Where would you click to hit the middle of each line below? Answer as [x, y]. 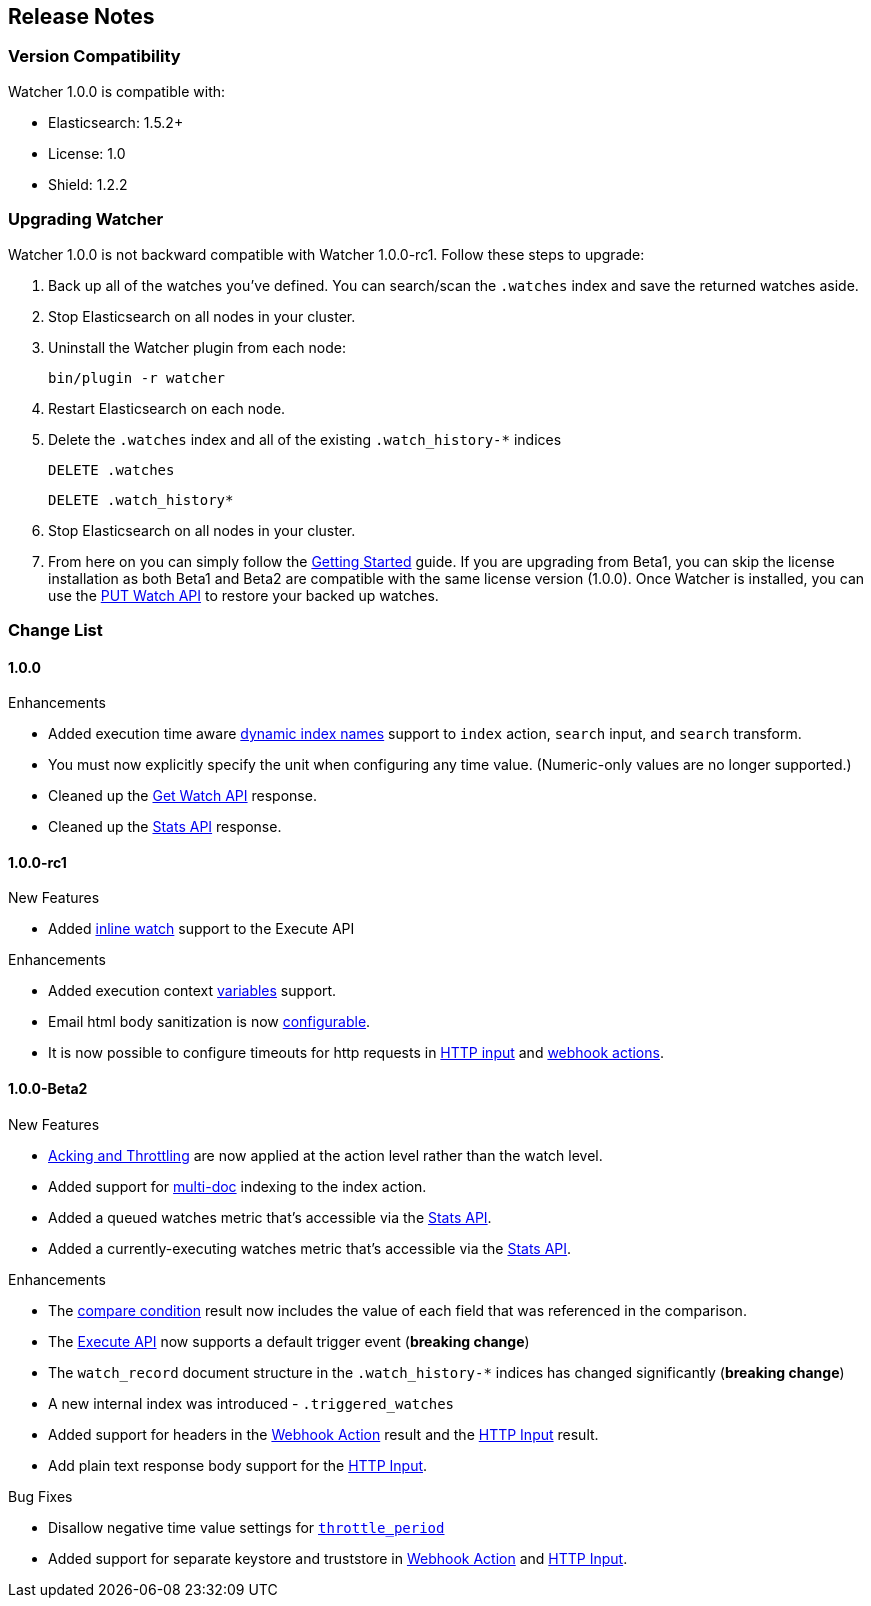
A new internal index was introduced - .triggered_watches [251, 1403]
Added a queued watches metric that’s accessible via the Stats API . [270, 1217]
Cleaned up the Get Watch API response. [182, 796]
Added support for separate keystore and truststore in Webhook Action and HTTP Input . [338, 1558]
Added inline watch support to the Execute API [201, 929]
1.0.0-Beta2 [48, 1088]
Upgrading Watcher [86, 219]
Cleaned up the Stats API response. [165, 827]
